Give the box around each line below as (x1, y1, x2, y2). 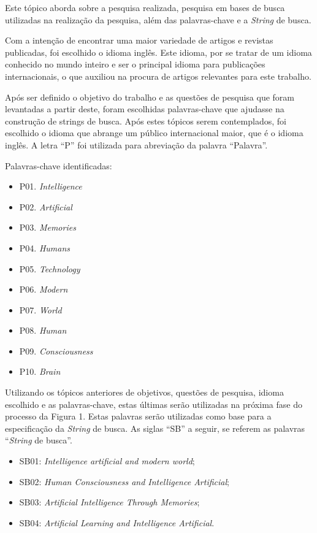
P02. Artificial (19, 200, 72, 213)
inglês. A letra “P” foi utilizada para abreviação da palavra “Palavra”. (5, 138, 268, 151)
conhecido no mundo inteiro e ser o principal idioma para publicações (5, 58, 265, 71)
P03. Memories (19, 221, 76, 234)
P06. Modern (19, 283, 68, 296)
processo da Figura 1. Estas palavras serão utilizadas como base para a (5, 410, 272, 423)
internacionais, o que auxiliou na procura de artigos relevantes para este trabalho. (5, 69, 311, 82)
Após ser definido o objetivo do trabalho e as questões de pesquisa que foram (5, 90, 294, 103)
